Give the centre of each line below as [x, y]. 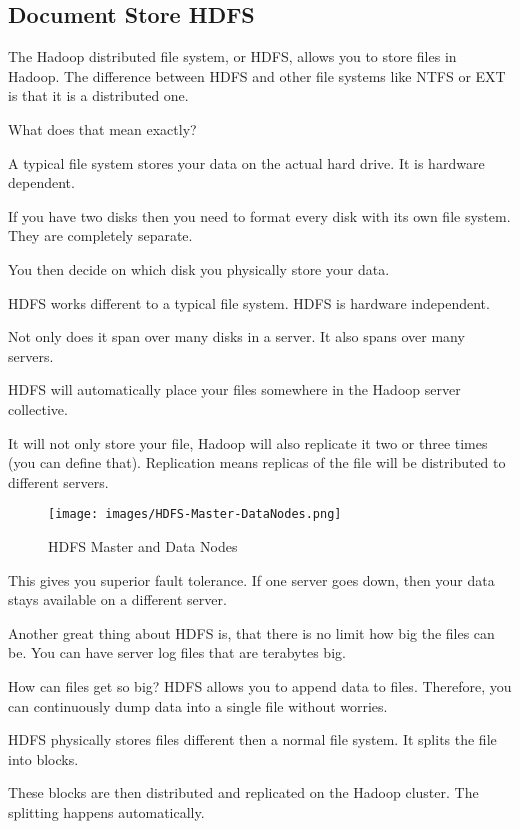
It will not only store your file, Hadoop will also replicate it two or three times [248, 442]
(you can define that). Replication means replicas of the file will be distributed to [257, 462]
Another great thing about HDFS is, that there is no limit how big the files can [251, 632]
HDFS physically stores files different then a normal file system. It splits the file [252, 739]
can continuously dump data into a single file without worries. [198, 705]
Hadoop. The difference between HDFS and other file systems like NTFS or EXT [257, 75]
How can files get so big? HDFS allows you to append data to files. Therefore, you [260, 685]
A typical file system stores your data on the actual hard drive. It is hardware [246, 162]
